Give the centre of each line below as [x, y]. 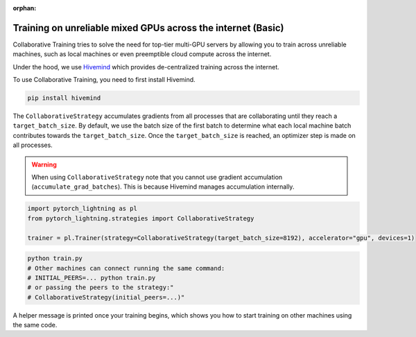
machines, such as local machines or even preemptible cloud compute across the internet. [142, 54]
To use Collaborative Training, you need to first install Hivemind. [104, 80]
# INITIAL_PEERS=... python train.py [92, 278]
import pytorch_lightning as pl [83, 209]
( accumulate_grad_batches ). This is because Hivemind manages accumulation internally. [163, 187]
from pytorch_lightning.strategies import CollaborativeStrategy [141, 218]
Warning [44, 164]
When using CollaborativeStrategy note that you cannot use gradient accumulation [157, 177]
